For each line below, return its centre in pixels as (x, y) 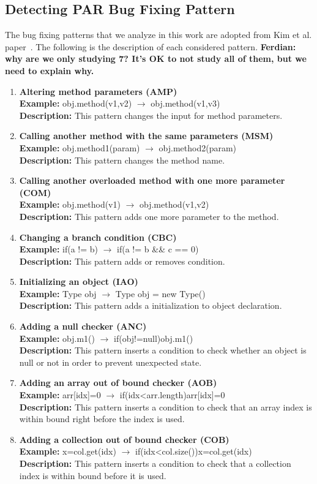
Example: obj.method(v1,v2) (76, 103)
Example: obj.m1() (57, 338)
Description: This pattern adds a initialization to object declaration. (151, 305)
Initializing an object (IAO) (79, 282)
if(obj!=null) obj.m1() (154, 338)
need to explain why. (50, 70)
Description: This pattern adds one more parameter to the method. (149, 216)
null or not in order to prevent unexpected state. (110, 362)
